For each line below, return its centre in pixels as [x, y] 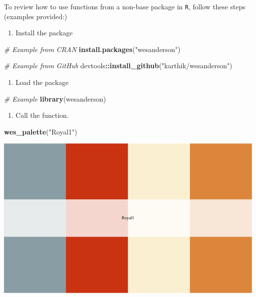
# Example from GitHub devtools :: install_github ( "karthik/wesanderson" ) [118, 66]
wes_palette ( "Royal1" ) [41, 131]
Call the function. [42, 115]
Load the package [42, 82]
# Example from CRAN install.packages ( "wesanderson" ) [92, 49]
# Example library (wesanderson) [55, 98]
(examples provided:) [36, 16]
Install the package [44, 33]
